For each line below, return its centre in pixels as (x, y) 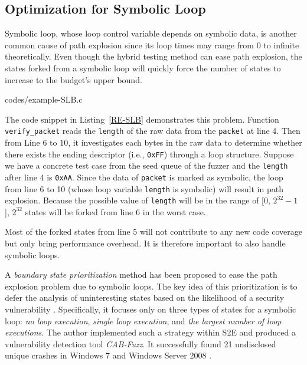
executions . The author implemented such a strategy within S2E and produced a (150, 332)
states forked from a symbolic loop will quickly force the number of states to (143, 68)
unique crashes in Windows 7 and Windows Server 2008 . (108, 355)
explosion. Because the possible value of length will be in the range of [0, (138, 200)
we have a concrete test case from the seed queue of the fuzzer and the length (146, 165)
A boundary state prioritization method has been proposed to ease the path (141, 274)
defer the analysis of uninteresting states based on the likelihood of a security (145, 297)
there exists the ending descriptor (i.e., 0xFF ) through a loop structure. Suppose (149, 154)
